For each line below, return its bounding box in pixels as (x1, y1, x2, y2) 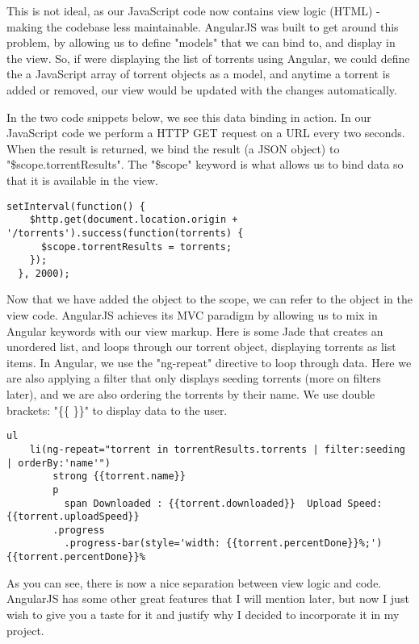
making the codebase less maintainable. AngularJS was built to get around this (6, 18, 399, 35)
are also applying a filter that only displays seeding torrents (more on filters (6, 370, 381, 387)
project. (6, 621, 44, 638)
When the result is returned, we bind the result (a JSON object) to (6, 140, 340, 157)
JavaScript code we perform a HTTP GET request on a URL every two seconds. (6, 124, 405, 141)
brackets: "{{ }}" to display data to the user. (6, 401, 228, 418)
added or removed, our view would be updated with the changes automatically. (6, 81, 397, 98)
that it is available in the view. (6, 171, 158, 188)
